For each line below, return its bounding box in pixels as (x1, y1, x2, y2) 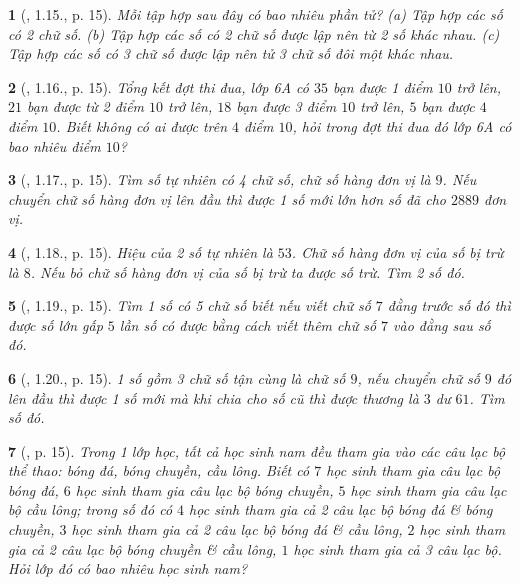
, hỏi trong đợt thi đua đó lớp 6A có (292, 115, 512, 136)
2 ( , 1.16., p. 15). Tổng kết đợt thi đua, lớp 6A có (8, 76, 309, 97)
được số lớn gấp (8, 314, 103, 335)
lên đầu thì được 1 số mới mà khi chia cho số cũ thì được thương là (8, 387, 419, 408)
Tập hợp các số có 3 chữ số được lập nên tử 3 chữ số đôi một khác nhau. (8, 43, 454, 64)
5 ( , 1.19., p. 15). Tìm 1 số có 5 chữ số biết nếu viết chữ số (8, 295, 371, 316)
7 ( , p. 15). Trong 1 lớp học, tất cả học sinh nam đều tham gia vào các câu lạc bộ (8, 440, 506, 461)
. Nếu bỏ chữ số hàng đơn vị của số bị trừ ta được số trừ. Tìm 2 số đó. (30, 261, 465, 282)
